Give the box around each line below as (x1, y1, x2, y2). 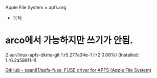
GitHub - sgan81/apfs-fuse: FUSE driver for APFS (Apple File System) (5, 67, 152, 73)
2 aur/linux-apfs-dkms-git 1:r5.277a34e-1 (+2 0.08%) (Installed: (5, 51, 139, 58)
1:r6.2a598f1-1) (5, 57, 37, 63)
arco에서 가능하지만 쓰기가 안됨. (5, 35, 133, 46)
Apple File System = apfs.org (5, 5, 66, 10)
